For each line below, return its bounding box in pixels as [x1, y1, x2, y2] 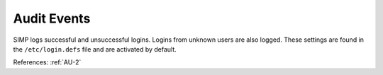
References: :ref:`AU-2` [13, 58, 82, 67]
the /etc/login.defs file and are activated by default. [13, 45, 177, 53]
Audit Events [13, 11, 91, 26]
